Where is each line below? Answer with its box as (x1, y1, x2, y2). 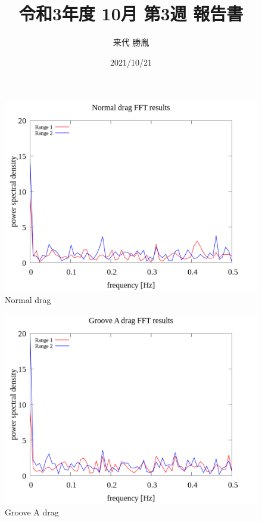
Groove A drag (5, 506, 59, 518)
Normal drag (5, 293, 51, 305)
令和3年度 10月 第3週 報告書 (18, 1, 244, 26)
